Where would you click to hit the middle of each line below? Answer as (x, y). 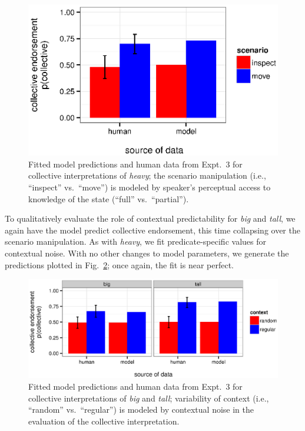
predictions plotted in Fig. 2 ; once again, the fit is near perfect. (120, 264)
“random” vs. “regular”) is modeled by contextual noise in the (141, 409)
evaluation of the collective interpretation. (104, 421)
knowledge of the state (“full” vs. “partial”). (109, 198)
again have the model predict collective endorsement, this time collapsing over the (152, 230)
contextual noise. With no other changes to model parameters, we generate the (147, 253)
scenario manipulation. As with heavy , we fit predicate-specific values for (135, 241)
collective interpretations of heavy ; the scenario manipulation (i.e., (147, 175)
